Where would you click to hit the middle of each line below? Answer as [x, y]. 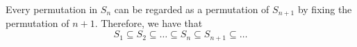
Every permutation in [52, 9]
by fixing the [325, 9]
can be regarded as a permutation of [192, 9]
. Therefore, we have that [149, 23]
